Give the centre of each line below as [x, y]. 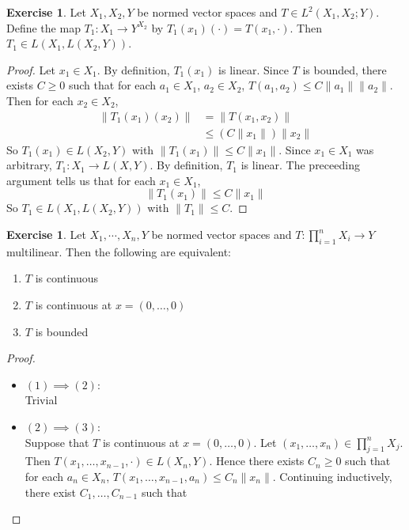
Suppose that [57, 442]
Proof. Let [31, 69]
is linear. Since [254, 69]
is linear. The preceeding [300, 165]
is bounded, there [345, 69]
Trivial [41, 400]
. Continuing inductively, [332, 476]
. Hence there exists [257, 461]
